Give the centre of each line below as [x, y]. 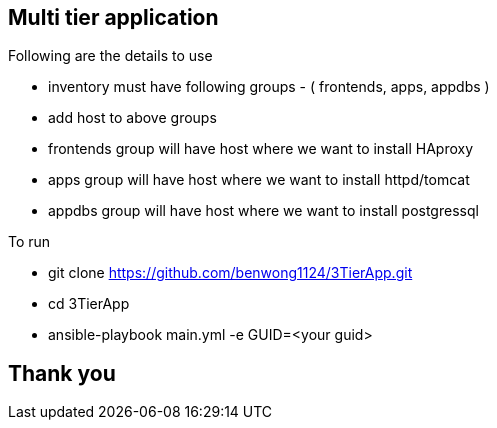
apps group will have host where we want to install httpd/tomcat [259, 180]
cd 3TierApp [89, 304]
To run [29, 242]
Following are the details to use [110, 56]
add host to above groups [132, 118]
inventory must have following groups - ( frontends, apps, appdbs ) [269, 87]
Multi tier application [113, 17]
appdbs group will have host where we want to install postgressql [263, 211]
